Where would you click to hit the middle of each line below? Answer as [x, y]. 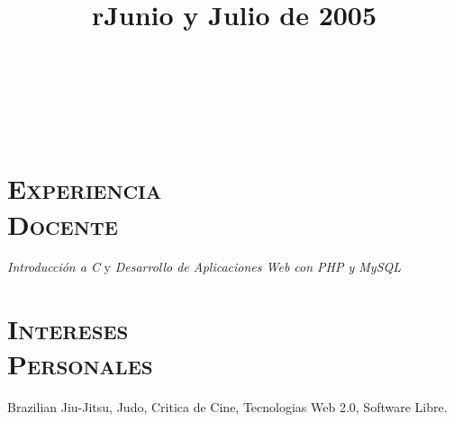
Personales [80, 364]
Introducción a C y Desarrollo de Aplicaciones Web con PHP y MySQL [204, 267]
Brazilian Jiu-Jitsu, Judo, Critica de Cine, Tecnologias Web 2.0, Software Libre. [227, 407]
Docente [63, 224]
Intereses [68, 329]
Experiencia [85, 189]
